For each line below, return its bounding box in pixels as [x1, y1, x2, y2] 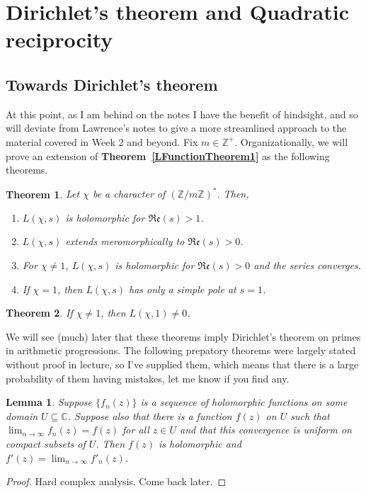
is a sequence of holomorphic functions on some [140, 395, 348, 409]
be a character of [92, 186, 166, 201]
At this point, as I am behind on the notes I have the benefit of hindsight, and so [6, 106, 358, 121]
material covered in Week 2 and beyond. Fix [6, 134, 198, 149]
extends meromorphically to [65, 234, 185, 249]
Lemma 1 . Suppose [6, 395, 93, 409]
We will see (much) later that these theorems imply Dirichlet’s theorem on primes [6, 329, 361, 344]
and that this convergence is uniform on [180, 422, 352, 437]
